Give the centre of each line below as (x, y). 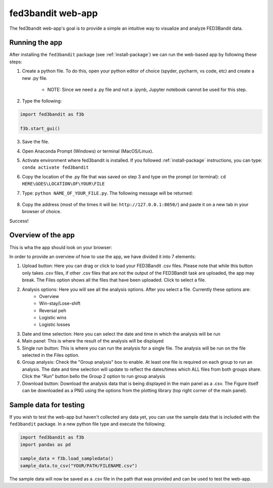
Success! (19, 221)
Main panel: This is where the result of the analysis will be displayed (93, 341)
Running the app (36, 43)
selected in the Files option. (51, 355)
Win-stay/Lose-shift (60, 304)
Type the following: (42, 101)
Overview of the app (42, 235)
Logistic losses (55, 325)
